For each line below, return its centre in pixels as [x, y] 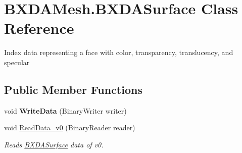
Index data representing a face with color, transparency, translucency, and [119, 52]
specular [17, 62]
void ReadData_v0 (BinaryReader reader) [70, 127]
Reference [39, 28]
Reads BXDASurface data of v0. [54, 144]
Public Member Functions [73, 89]
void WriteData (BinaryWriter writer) [65, 110]
